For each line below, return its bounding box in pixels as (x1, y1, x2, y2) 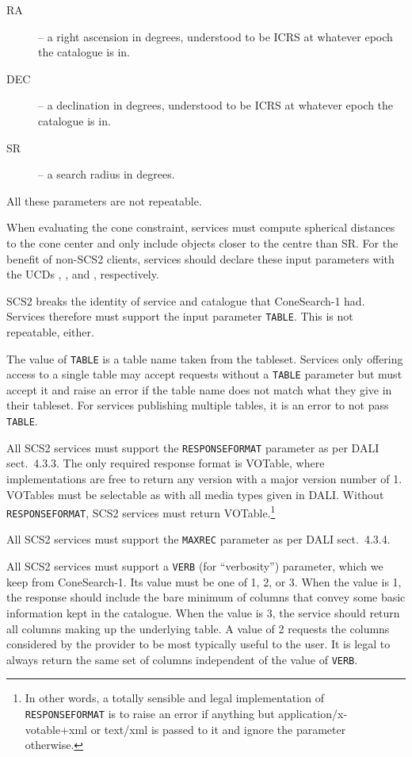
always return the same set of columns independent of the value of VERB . (6, 651, 358, 667)
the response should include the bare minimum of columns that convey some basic (6, 589, 406, 605)
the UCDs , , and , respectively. (6, 266, 159, 282)
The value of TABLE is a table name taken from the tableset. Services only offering (6, 350, 403, 367)
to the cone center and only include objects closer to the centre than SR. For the (6, 234, 399, 251)
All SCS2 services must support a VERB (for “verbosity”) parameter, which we (6, 558, 383, 574)
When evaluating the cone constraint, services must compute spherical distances (6, 219, 395, 236)
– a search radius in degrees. (38, 166, 175, 183)
